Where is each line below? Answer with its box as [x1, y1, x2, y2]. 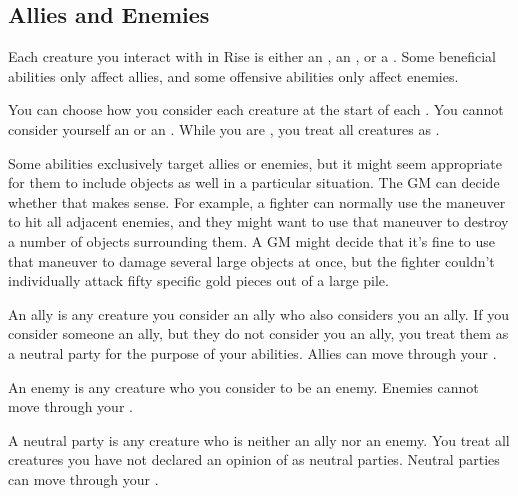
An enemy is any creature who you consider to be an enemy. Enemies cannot [8, 376, 479, 397]
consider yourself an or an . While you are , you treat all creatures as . [8, 118, 440, 139]
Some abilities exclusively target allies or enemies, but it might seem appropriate [8, 152, 503, 173]
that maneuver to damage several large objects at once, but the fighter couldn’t [8, 250, 495, 271]
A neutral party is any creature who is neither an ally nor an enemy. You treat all [8, 429, 510, 450]
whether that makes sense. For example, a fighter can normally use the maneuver [8, 191, 506, 212]
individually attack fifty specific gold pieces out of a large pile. [8, 270, 389, 291]
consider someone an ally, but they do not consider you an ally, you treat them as [8, 323, 509, 344]
